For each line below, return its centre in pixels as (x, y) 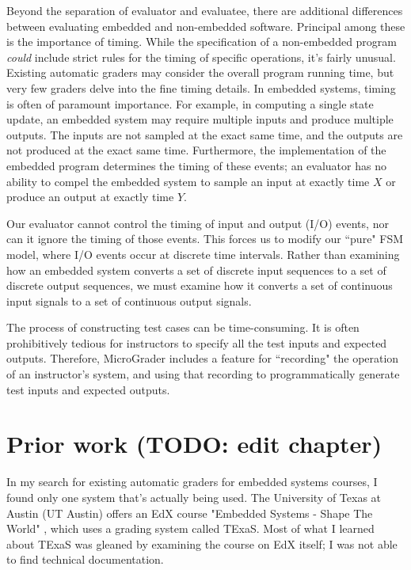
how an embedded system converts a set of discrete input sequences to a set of (196, 270)
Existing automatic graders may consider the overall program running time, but (200, 72)
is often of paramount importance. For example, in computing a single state (190, 103)
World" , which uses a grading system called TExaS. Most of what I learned (190, 528)
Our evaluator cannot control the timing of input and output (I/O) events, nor (198, 223)
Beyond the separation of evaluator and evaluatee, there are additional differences (205, 10)
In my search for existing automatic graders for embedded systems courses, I (192, 482)
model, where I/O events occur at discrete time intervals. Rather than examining (203, 254)
